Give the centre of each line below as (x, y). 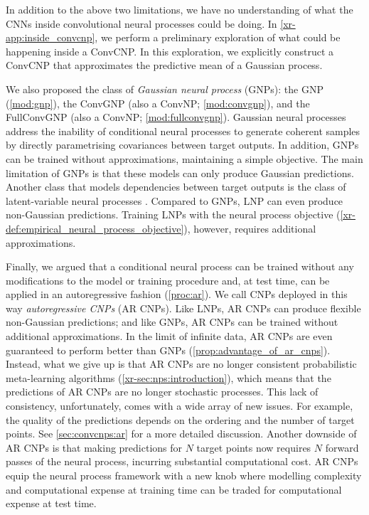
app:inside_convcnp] (50, 37)
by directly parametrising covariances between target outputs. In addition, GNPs (182, 145)
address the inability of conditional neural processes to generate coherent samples (183, 131)
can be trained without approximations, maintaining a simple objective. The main (184, 158)
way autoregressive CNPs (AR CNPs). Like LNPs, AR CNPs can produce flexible (183, 308)
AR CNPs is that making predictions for (94, 447)
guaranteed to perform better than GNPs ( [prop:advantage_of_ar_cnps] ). (168, 350)
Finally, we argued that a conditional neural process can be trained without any (180, 266)
